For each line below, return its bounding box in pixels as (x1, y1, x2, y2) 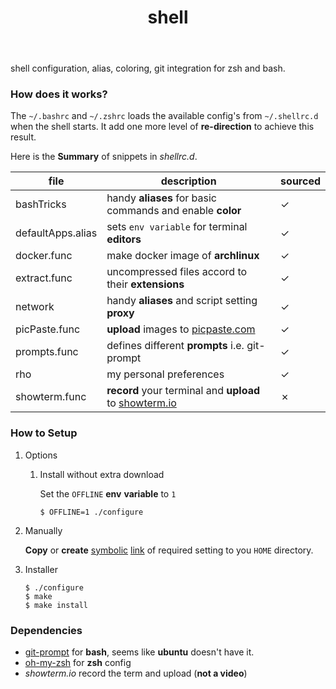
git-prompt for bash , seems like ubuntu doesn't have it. (24, 646, 255, 658)
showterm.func (15, 390, 87, 404)
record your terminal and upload (106, 384, 261, 398)
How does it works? (10, 87, 108, 101)
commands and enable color (106, 204, 242, 218)
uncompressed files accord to (106, 265, 248, 279)
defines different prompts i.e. (106, 339, 245, 353)
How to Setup (10, 426, 78, 440)
